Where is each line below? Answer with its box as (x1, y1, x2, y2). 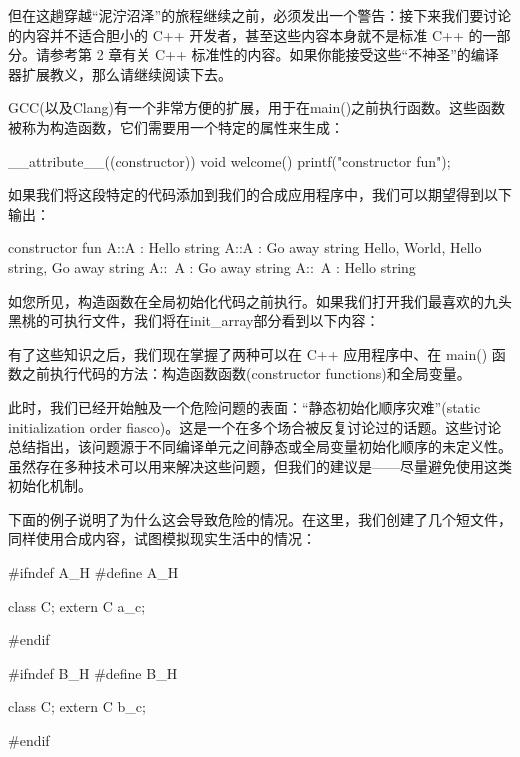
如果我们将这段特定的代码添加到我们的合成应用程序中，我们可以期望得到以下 (8, 184, 512, 205)
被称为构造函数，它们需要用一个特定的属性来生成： (8, 116, 344, 137)
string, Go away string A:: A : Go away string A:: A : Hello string (8, 256, 416, 277)
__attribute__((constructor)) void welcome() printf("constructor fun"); (8, 150, 451, 171)
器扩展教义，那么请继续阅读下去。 (8, 63, 232, 84)
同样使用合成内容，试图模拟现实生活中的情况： (8, 528, 316, 549)
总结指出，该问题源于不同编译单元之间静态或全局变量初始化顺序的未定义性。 (8, 436, 512, 457)
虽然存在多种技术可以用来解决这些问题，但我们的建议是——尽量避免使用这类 (8, 455, 512, 476)
